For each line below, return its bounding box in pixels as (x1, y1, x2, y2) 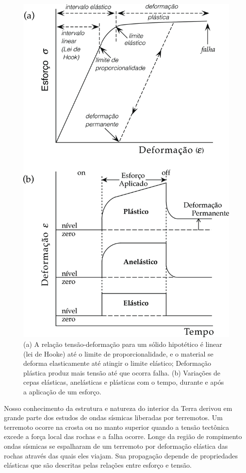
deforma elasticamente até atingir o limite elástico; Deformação (23, 358, 211, 368)
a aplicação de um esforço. (23, 386, 101, 396)
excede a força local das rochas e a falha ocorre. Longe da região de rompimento (4, 431, 242, 441)
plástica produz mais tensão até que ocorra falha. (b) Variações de (23, 367, 221, 377)
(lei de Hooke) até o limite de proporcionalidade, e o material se (23, 348, 213, 359)
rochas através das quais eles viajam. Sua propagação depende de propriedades (4, 450, 238, 460)
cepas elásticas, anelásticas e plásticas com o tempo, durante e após (23, 377, 224, 387)
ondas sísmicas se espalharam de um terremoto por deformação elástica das (4, 440, 228, 451)
